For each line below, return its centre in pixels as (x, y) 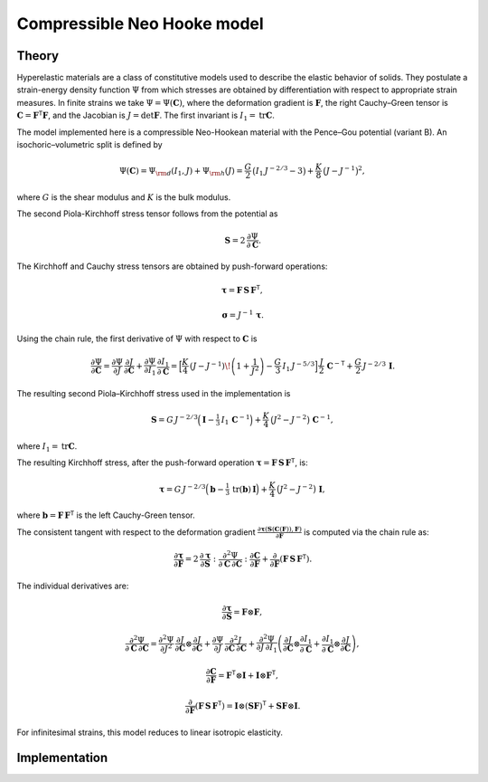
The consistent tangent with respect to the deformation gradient (136, 532)
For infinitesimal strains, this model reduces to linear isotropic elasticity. (150, 732)
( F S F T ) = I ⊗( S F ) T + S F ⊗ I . (248, 705)
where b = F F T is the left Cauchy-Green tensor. (106, 515)
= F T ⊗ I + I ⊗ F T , (248, 674)
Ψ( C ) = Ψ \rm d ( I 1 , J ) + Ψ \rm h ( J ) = (181, 172)
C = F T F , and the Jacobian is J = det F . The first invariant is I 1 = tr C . (145, 116)
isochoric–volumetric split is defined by (89, 145)
